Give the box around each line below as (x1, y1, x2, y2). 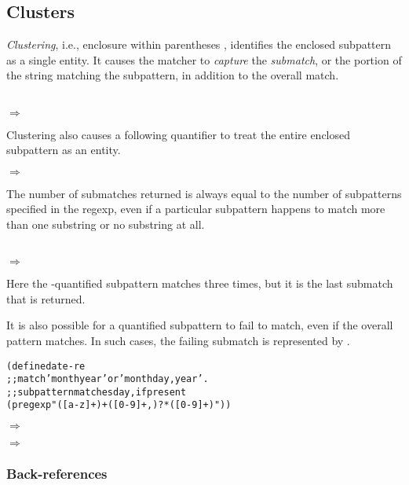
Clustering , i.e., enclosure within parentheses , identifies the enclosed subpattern (6, 36, 392, 53)
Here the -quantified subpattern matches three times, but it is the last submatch (6, 275, 393, 292)
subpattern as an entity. (6, 141, 121, 158)
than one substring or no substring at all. (6, 215, 205, 232)
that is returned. (6, 290, 86, 307)
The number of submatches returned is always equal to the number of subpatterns (6, 185, 402, 201)
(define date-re (6, 360, 86, 372)
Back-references (6, 464, 108, 483)
